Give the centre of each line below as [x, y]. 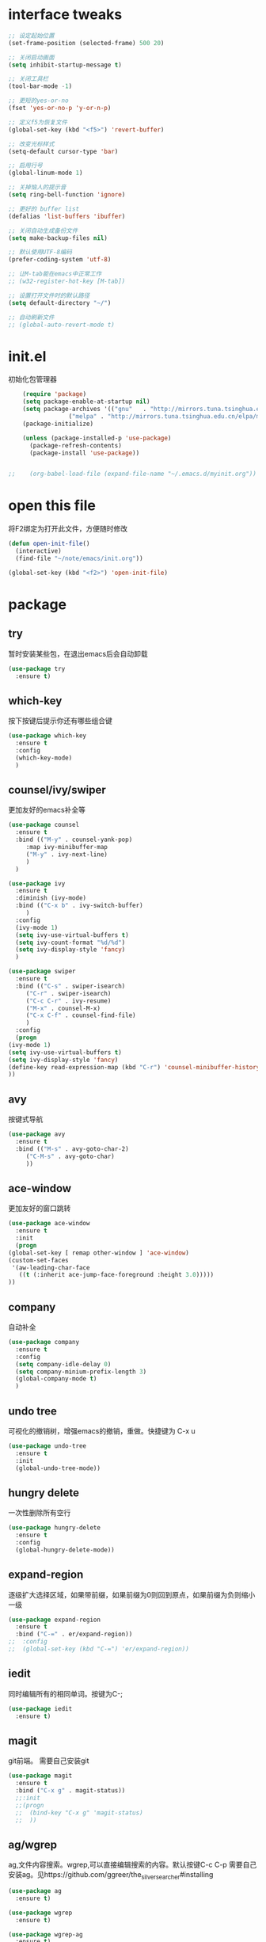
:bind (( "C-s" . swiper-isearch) [70, 986]
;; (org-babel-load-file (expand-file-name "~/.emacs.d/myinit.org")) [133, 474]
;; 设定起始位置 [31, 36]
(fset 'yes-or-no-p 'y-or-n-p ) [60, 109]
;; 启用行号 [26, 166]
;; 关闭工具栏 [28, 79]
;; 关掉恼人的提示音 [37, 188]
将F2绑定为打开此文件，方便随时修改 [68, 529]
